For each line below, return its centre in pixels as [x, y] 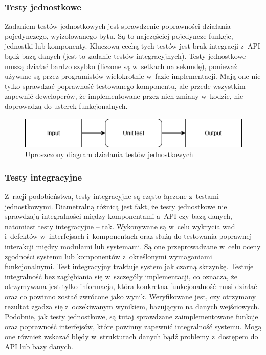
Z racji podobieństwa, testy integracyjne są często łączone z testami [112, 196]
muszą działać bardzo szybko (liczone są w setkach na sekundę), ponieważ [121, 66]
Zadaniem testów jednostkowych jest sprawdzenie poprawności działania [118, 26]
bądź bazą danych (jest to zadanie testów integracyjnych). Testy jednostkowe [125, 56]
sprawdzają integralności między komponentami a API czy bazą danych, [118, 216]
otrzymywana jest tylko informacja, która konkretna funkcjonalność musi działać [131, 286]
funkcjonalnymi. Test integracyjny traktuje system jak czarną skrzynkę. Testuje [129, 266]
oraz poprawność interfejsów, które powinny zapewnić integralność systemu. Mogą [133, 326]
